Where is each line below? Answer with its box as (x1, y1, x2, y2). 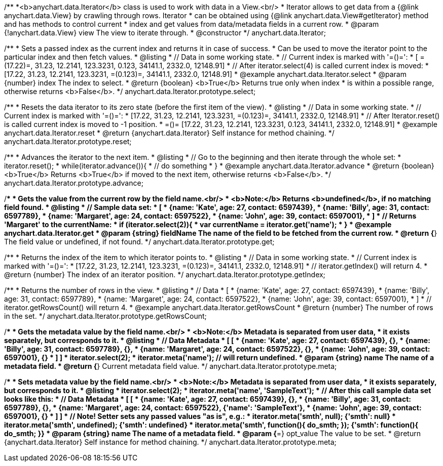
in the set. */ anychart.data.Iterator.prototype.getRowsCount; (4, 312, 207, 320)
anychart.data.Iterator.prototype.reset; (4, 137, 132, 146)
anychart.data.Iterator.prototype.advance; (4, 179, 143, 187)
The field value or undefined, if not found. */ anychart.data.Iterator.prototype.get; (4, 237, 275, 246)
